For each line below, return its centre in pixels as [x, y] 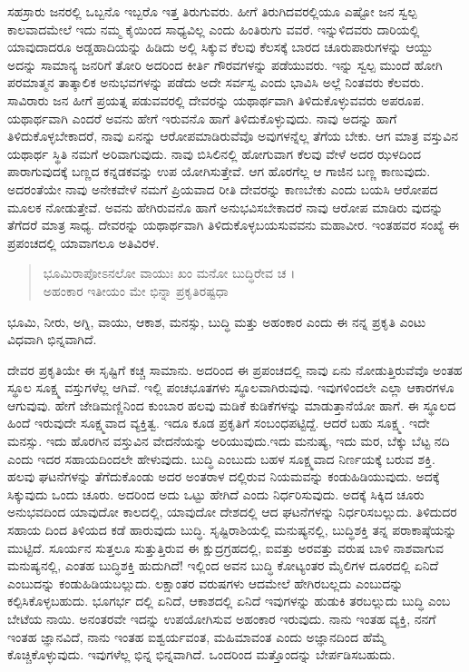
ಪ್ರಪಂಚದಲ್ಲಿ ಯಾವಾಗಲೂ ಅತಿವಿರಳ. [83, 242]
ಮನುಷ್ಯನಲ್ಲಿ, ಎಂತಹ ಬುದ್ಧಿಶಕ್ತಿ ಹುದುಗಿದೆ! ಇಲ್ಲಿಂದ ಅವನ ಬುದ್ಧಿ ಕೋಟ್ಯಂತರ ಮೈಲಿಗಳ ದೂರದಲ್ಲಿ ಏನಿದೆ [223, 565]
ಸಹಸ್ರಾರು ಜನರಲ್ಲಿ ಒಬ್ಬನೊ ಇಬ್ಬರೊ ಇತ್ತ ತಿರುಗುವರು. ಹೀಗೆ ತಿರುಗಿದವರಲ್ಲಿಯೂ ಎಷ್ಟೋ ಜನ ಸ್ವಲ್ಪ [212, 11]
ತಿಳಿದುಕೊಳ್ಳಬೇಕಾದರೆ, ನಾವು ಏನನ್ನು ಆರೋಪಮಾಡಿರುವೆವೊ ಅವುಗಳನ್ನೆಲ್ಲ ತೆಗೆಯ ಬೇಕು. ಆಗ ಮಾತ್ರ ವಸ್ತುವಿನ [233, 136]
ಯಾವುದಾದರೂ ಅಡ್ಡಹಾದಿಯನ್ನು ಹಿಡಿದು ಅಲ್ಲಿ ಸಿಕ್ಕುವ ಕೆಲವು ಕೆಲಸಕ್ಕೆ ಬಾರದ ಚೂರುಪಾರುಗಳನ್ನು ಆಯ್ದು [220, 47]
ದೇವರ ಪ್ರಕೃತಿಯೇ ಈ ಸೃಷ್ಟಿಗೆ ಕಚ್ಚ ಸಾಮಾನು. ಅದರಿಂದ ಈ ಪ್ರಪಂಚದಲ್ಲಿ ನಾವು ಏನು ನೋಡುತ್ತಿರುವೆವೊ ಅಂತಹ [235, 369]
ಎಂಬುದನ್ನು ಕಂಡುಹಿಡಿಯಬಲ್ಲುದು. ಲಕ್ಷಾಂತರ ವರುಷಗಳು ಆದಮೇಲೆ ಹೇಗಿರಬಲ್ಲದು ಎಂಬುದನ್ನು [205, 583]
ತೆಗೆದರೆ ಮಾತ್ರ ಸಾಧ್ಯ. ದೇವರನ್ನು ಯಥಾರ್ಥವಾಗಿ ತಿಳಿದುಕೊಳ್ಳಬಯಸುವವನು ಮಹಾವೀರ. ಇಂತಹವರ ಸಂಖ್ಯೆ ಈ [234, 225]
